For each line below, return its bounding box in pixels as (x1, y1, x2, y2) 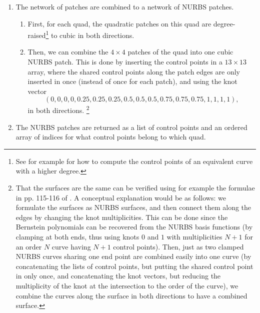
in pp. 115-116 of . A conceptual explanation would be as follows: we (15, 192, 226, 202)
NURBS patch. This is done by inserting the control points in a (27, 56, 222, 67)
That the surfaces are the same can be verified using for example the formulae (15, 182, 255, 193)
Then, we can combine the (27, 46, 108, 57)
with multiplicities (166, 231, 222, 241)
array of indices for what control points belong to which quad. (15, 131, 206, 142)
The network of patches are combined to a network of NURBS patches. (15, 1, 234, 11)
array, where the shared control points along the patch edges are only (27, 66, 240, 76)
